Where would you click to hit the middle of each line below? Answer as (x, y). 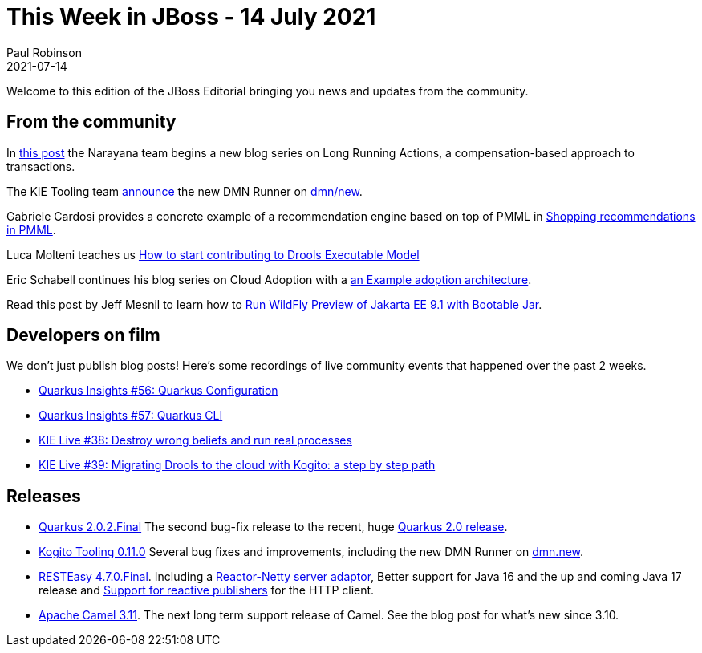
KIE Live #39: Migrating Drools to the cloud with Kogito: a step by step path (237, 465)
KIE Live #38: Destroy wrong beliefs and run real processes (195, 440)
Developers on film (83, 335)
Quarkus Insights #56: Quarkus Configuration (158, 391)
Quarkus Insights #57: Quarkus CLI (131, 416)
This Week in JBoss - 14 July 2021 (191, 17)
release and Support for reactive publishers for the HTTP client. (207, 590)
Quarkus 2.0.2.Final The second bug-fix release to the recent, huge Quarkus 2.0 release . (273, 527)
